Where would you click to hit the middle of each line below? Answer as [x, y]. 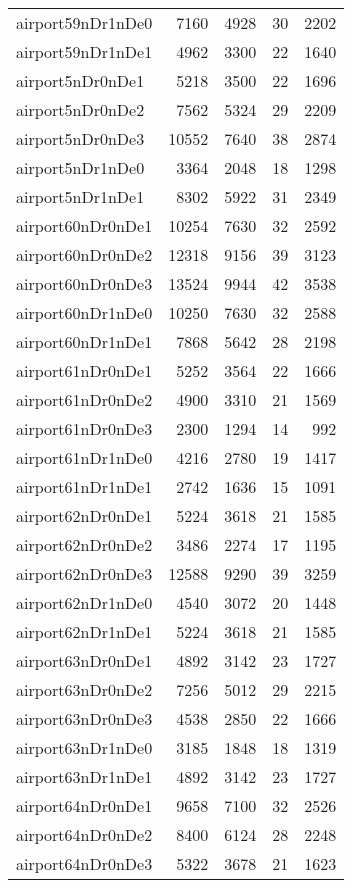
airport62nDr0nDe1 [84, 515]
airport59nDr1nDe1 [84, 51]
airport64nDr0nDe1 [84, 805]
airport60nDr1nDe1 [84, 341]
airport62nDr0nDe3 [84, 573]
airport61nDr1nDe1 [84, 486]
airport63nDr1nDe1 [84, 776]
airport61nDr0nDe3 [84, 428]
